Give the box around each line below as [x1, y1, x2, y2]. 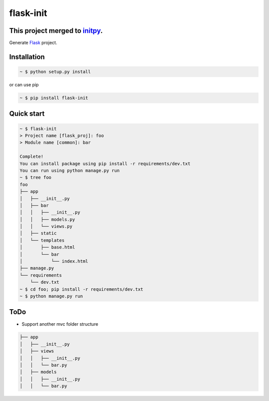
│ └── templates [19, 237, 65, 243]
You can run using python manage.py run [19, 168, 120, 173]
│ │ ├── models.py [19, 216, 75, 222]
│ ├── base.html [19, 244, 75, 250]
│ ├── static [19, 230, 57, 236]
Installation [9, 52, 45, 61]
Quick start [9, 110, 45, 118]
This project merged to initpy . [9, 26, 103, 35]
